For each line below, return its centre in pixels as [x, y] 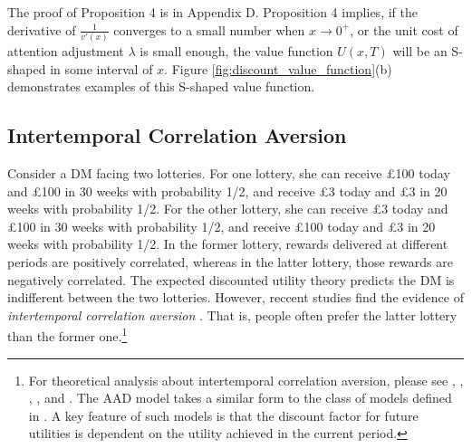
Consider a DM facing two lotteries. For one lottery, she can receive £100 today [229, 172]
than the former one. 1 [67, 334]
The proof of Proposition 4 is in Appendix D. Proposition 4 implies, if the [212, 12]
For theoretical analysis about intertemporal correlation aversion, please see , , [246, 380]
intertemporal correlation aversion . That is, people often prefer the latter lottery [232, 315]
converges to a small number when [209, 29]
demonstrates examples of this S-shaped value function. [161, 86]
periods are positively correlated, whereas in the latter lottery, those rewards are [230, 261]
